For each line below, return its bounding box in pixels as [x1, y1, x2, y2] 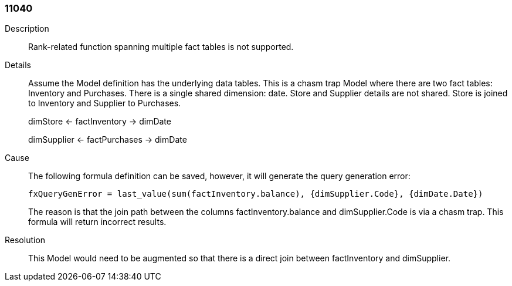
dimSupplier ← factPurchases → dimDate [28, 134, 187, 145]
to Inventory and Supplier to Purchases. [28, 98, 181, 109]
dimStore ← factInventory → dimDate [28, 116, 171, 127]
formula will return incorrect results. [28, 217, 167, 227]
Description [5, 23, 49, 34]
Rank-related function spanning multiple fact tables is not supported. [28, 42, 294, 52]
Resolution [5, 235, 46, 245]
